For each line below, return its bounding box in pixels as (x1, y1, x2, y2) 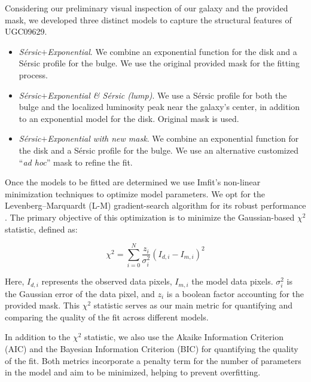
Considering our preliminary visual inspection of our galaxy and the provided (5, 2, 288, 14)
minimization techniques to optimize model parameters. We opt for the (5, 187, 266, 200)
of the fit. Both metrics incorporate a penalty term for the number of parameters (5, 354, 301, 366)
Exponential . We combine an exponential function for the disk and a (47, 45, 297, 57)
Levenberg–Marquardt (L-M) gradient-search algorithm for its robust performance (5, 199, 306, 212)
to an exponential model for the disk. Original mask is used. (19, 112, 239, 124)
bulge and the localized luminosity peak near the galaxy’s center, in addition (19, 100, 300, 113)
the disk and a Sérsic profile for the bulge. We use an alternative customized (19, 143, 298, 156)
